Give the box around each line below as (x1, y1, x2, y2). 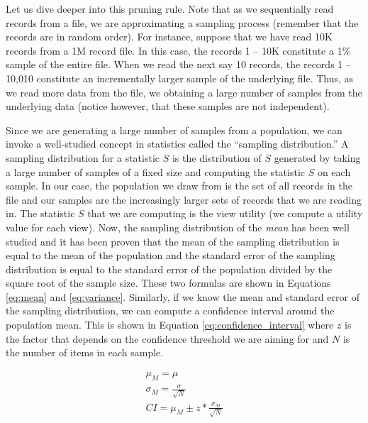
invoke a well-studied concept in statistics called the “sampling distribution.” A (6, 136, 349, 151)
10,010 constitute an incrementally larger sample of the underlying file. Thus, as (6, 70, 354, 85)
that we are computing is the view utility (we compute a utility (87, 206, 363, 221)
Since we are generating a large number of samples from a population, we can (6, 122, 342, 137)
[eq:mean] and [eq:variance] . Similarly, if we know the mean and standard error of (6, 289, 359, 304)
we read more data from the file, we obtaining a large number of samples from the (6, 84, 362, 99)
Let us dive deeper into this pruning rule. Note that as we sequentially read (6, 1, 334, 16)
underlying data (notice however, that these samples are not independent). (6, 99, 330, 114)
